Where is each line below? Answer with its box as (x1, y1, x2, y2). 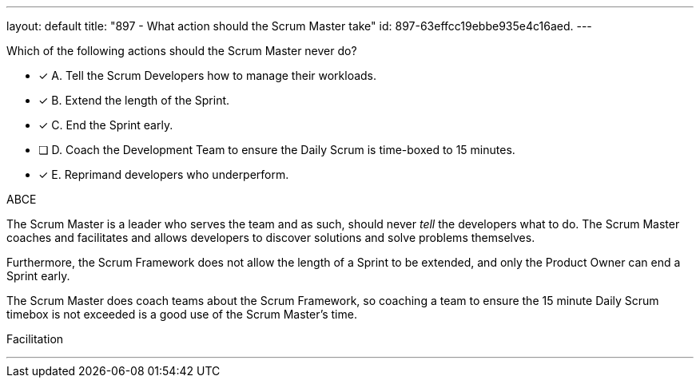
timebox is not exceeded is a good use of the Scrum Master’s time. (6, 307, 357, 321)
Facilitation (6, 332, 64, 346)
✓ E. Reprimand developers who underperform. (38, 168, 289, 181)
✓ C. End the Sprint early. (38, 118, 173, 132)
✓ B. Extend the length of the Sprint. (38, 93, 230, 107)
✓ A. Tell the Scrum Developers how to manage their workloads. (38, 69, 377, 82)
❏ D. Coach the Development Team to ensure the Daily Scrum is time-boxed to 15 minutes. (38, 143, 515, 156)
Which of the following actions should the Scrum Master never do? (6, 44, 357, 57)
